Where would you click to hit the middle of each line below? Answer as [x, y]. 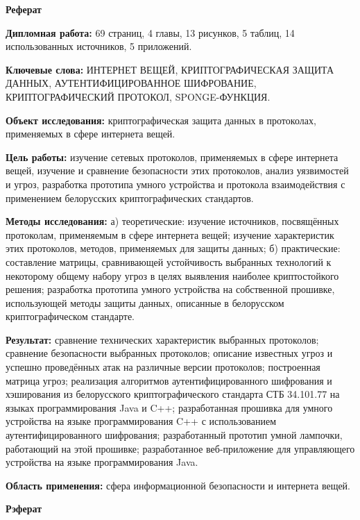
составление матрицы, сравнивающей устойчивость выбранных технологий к [169, 261]
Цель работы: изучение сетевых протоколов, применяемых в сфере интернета [172, 157]
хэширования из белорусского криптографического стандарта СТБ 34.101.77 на [173, 394]
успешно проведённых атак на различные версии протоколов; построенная [163, 367]
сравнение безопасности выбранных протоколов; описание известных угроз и [169, 353]
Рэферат [24, 509]
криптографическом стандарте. [70, 316]
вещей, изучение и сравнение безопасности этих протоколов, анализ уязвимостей [177, 170]
